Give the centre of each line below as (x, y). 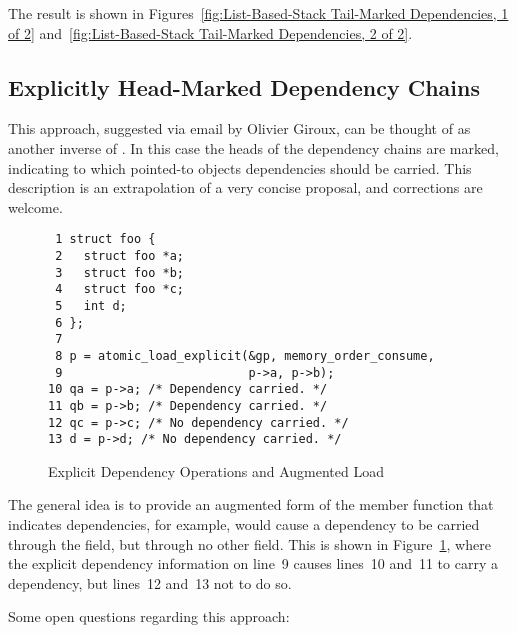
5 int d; (91, 305)
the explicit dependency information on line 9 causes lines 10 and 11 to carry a (253, 563)
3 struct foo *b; (120, 272)
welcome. (35, 206)
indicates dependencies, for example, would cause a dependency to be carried (244, 524)
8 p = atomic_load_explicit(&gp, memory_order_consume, (245, 355)
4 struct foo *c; (120, 289)
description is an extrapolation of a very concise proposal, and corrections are (245, 187)
